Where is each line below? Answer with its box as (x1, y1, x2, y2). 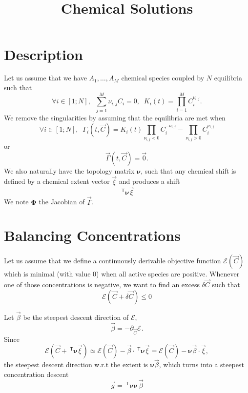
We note (4, 196, 29, 207)
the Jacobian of (39, 196, 85, 207)
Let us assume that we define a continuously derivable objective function (4, 255, 221, 266)
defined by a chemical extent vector (4, 176, 110, 186)
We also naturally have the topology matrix (4, 165, 135, 176)
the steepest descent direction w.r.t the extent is (4, 359, 148, 370)
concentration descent (4, 369, 69, 379)
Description (4, 44, 83, 64)
